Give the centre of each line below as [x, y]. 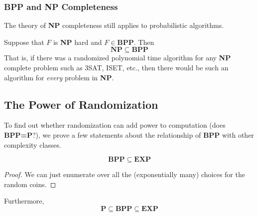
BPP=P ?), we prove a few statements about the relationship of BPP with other [129, 134]
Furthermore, [24, 201]
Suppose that [24, 42]
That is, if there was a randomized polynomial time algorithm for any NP [118, 58]
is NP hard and [77, 42]
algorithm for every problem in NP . [59, 77]
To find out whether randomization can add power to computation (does [115, 125]
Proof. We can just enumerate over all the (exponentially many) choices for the [125, 174]
